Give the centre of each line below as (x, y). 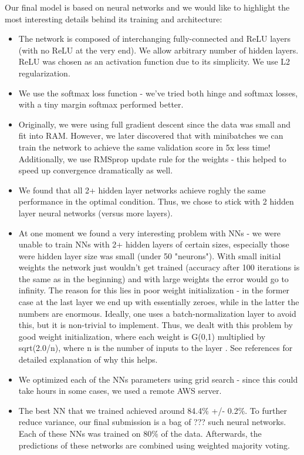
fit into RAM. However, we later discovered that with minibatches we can (151, 136)
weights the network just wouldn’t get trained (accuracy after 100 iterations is (159, 267)
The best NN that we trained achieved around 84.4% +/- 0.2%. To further (153, 410)
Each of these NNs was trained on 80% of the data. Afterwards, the (140, 433)
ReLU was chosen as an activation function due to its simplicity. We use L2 (154, 61)
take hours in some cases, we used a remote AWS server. (120, 391)
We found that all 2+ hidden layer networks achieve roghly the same (142, 190)
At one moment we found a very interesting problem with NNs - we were (150, 232)
